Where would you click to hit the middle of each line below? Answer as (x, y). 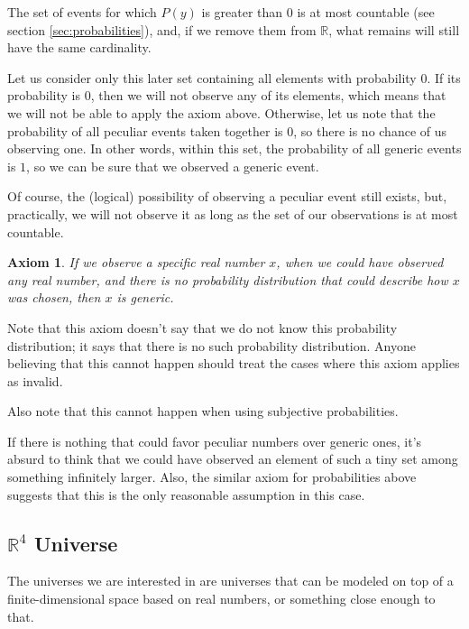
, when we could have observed (360, 262)
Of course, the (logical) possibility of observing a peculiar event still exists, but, (227, 196)
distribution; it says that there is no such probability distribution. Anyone (212, 345)
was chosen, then (54, 297)
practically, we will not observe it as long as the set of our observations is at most (233, 213)
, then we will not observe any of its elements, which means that (268, 95)
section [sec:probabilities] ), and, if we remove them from (162, 29)
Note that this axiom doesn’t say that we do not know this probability (202, 327)
